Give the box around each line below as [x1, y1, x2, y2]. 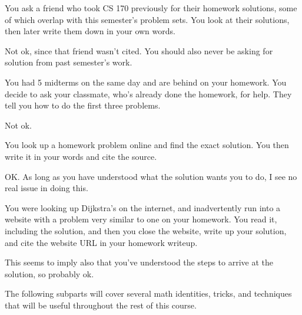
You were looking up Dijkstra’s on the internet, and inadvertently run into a [5, 201, 281, 214]
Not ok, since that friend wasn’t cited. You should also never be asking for [5, 44, 273, 57]
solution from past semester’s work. [5, 56, 132, 68]
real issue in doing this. [5, 182, 88, 194]
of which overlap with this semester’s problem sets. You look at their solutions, [5, 13, 290, 25]
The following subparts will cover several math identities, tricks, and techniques [5, 287, 292, 300]
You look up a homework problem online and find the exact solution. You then [5, 139, 289, 151]
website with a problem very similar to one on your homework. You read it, [5, 213, 277, 225]
